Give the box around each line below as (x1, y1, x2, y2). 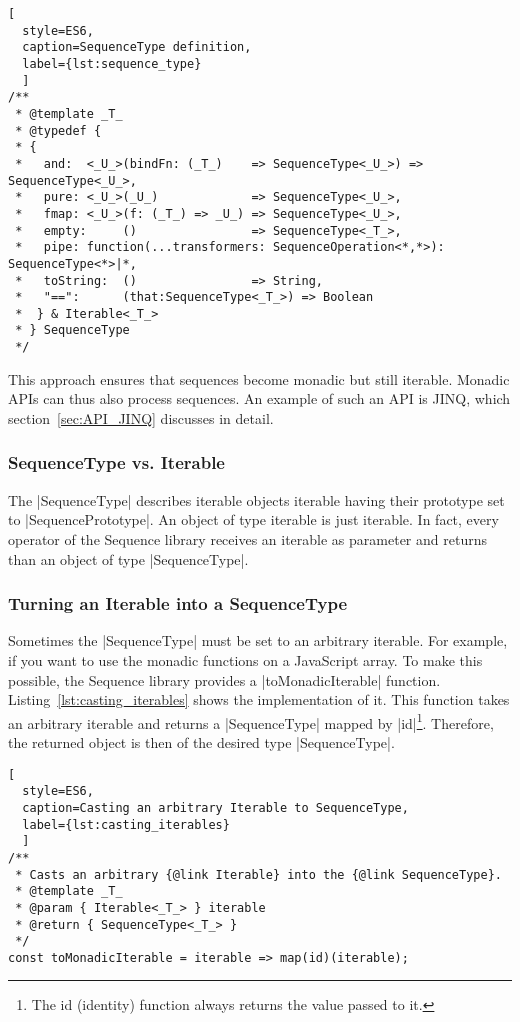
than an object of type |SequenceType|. (8, 548, 249, 569)
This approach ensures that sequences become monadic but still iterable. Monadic (8, 368, 510, 389)
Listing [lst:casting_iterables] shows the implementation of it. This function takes (8, 689, 510, 710)
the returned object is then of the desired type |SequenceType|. (8, 732, 395, 752)
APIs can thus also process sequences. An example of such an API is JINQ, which (8, 388, 511, 409)
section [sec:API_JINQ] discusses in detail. (8, 407, 274, 428)
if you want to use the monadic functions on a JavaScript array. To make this (8, 649, 483, 670)
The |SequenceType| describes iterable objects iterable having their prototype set (8, 489, 505, 510)
